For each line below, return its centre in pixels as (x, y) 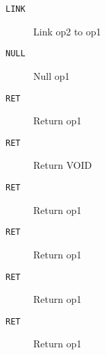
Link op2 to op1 (67, 31)
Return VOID (63, 165)
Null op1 (52, 75)
